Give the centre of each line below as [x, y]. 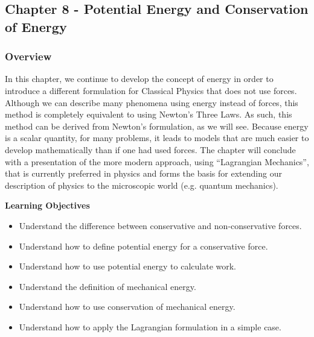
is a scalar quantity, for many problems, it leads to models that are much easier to [157, 138]
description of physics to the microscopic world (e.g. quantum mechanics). [142, 185]
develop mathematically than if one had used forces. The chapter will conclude [150, 149]
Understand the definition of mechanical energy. [107, 286]
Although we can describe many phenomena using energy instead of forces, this [152, 102]
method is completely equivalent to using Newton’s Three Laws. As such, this [149, 114]
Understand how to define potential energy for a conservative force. [143, 246]
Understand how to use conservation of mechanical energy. [127, 307]
